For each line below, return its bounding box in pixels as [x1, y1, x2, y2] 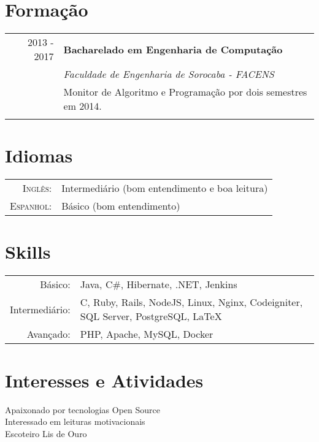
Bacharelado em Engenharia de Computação [63, 42, 283, 56]
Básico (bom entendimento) [61, 199, 180, 213]
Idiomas [5, 143, 73, 168]
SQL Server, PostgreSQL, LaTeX [80, 309, 222, 324]
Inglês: [22, 181, 52, 196]
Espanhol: [10, 199, 52, 213]
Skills [5, 239, 51, 264]
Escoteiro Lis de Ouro [5, 427, 87, 440]
